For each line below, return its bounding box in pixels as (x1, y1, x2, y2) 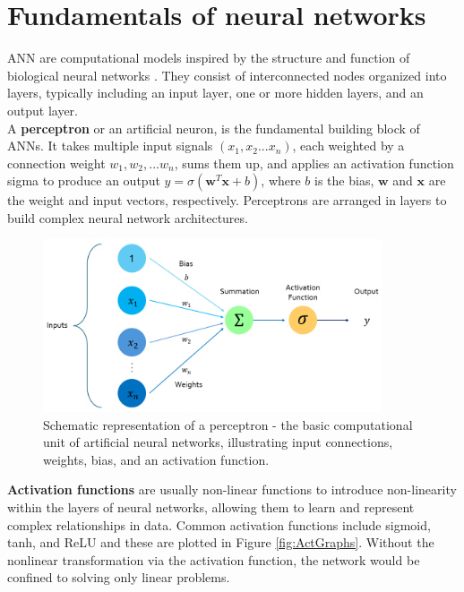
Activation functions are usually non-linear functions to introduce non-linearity (7, 480, 457, 499)
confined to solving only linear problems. (7, 568, 230, 587)
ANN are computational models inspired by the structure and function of (7, 48, 410, 67)
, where (261, 171, 301, 190)
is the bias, (314, 171, 374, 190)
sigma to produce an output (7, 171, 160, 190)
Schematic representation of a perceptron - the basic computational (43, 415, 413, 433)
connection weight (7, 153, 106, 172)
